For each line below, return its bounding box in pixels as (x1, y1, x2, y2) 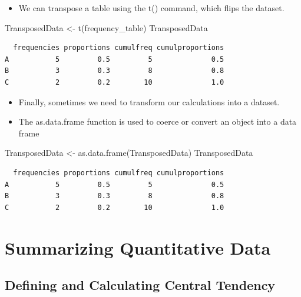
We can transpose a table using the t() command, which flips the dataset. (18, 2, 285, 14)
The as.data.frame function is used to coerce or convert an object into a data (18, 115, 297, 128)
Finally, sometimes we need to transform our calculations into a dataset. (18, 95, 280, 108)
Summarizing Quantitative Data (5, 235, 271, 259)
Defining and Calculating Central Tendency (5, 276, 276, 294)
